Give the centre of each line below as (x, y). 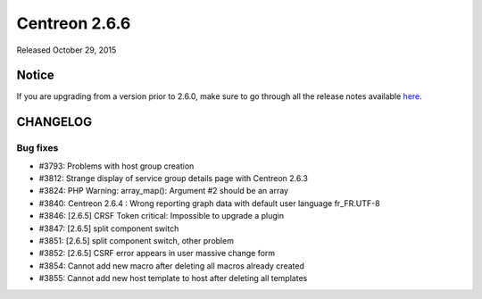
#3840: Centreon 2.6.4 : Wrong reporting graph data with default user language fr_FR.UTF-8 (209, 203)
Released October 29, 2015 (66, 50)
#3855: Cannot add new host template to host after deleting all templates (173, 278)
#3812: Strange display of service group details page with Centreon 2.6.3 (173, 178)
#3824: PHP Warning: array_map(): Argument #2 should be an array (164, 191)
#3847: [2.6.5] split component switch (109, 228)
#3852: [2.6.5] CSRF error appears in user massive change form (157, 253)
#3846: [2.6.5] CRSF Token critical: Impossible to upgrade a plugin (162, 216)
